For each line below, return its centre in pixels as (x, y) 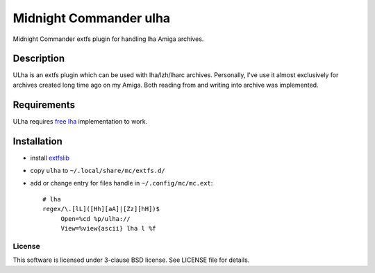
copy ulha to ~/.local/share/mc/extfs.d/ (98, 171)
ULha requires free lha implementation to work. (80, 121)
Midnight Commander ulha (92, 18)
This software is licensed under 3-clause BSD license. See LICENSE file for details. (131, 260)
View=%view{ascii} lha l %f (108, 228)
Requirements (44, 105)
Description (39, 59)
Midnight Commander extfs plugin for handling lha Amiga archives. (108, 39)
